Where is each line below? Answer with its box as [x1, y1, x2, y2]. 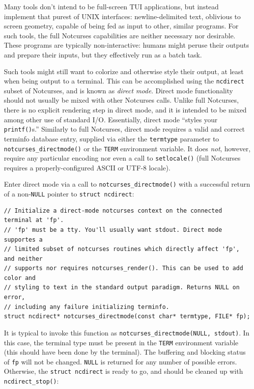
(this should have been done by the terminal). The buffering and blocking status [4, 347, 246, 357]
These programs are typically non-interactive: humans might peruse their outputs [4, 40, 249, 50]
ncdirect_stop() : [4, 376, 59, 386]
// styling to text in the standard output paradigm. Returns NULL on [4, 284, 240, 291]
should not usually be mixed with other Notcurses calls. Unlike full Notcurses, [4, 95, 239, 105]
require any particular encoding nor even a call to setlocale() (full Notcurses [4, 153, 241, 163]
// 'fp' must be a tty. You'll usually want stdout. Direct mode [4, 226, 222, 233]
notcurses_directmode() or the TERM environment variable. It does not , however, [4, 143, 251, 153]
